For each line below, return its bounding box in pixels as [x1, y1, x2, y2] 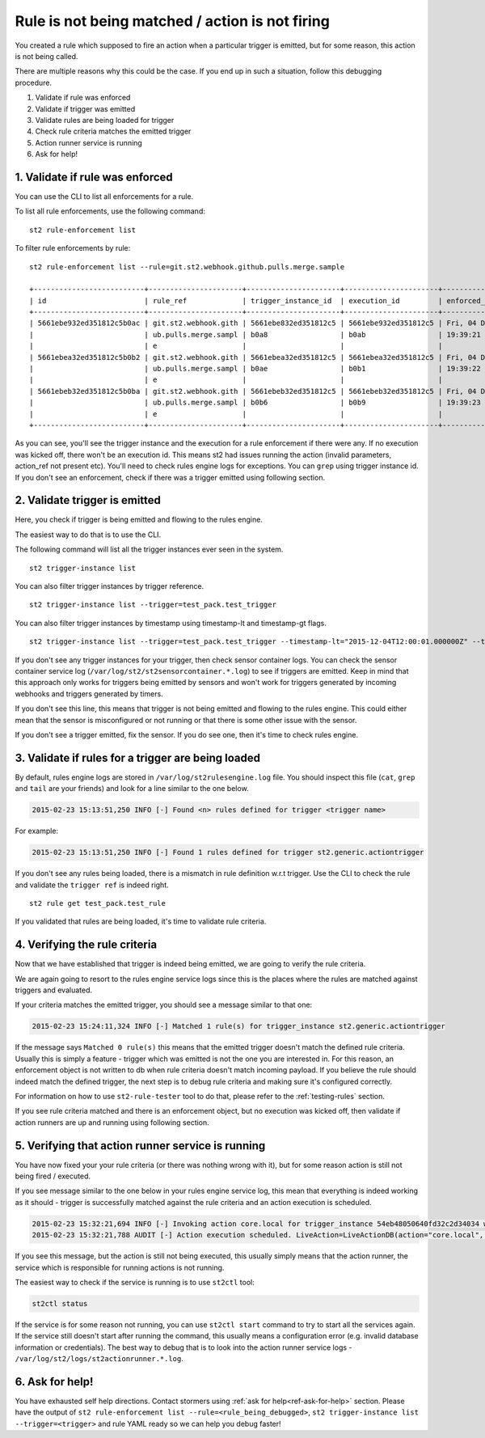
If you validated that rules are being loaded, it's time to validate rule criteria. [15, 916, 267, 926]
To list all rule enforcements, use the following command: [15, 206, 205, 216]
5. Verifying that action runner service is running [15, 1139, 266, 1153]
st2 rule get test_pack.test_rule [29, 899, 166, 907]
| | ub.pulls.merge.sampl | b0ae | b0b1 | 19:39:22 [29, 364, 481, 374]
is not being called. [15, 51, 78, 61]
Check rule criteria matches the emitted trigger [35, 126, 192, 137]
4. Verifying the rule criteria [15, 938, 158, 952]
